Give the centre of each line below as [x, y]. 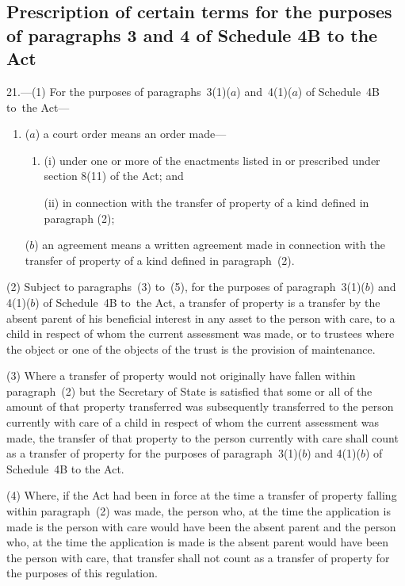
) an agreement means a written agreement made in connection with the [210, 245]
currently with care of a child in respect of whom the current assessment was [193, 422]
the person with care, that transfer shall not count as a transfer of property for [198, 557]
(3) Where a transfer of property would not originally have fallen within [181, 375]
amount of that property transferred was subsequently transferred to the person [200, 406]
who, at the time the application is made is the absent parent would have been [198, 542]
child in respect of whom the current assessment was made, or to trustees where [201, 333]
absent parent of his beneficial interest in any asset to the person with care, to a [201, 318]
